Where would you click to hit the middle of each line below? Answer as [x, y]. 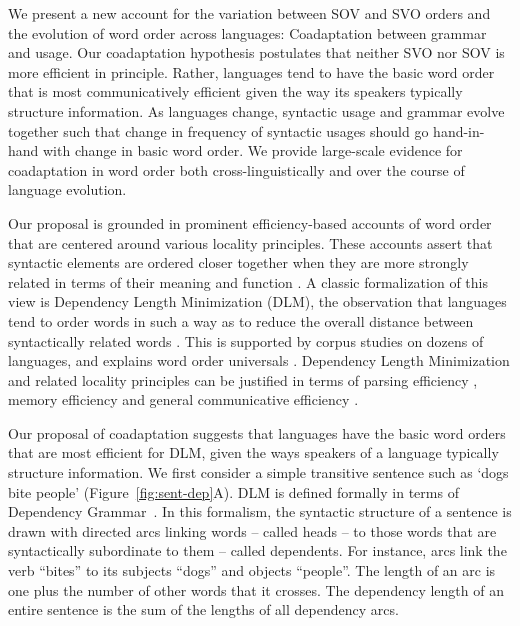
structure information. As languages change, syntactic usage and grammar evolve [256, 110]
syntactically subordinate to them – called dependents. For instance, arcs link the [257, 550]
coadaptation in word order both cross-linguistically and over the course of [236, 169]
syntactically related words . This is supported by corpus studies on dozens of [246, 340]
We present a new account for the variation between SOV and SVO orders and [249, 13]
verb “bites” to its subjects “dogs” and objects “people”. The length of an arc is [252, 570]
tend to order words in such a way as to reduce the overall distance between [241, 320]
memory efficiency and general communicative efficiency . [183, 399]
